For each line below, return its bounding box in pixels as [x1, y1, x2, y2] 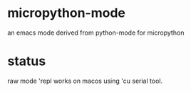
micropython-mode [7, 5, 126, 21]
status [7, 53, 46, 69]
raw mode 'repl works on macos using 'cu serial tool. [7, 76, 162, 85]
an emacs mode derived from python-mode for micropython [7, 28, 185, 37]
